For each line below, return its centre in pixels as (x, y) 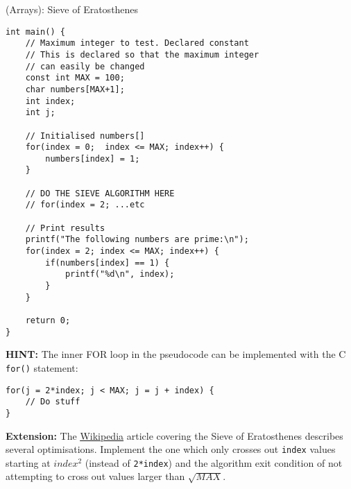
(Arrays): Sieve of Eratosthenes (72, 9)
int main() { (35, 32)
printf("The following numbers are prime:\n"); (137, 240)
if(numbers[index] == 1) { (108, 263)
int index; (50, 101)
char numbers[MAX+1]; (75, 89)
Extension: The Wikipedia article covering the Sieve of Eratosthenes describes (174, 435)
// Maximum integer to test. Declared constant (137, 43)
